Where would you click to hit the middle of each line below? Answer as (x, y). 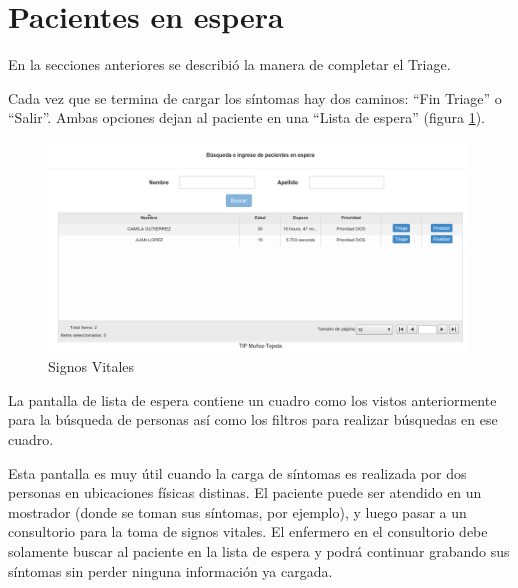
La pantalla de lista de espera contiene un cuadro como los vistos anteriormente (252, 399)
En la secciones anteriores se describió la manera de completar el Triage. (229, 64)
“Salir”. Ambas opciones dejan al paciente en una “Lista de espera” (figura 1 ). (246, 117)
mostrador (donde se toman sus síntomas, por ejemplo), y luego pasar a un (237, 511)
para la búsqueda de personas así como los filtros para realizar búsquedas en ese (253, 419)
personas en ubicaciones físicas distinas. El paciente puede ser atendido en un (245, 492)
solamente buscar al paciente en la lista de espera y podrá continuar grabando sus (259, 550)
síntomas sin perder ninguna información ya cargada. (170, 570)
